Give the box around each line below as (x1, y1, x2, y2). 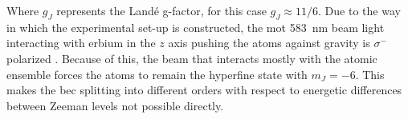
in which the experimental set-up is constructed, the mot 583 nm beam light (6, 18, 385, 35)
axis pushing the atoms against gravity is (168, 34, 370, 51)
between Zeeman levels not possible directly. (6, 97, 224, 113)
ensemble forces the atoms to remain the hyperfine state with (6, 65, 308, 82)
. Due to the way (318, 2, 401, 18)
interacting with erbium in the (6, 34, 156, 51)
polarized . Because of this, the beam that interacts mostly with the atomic (6, 50, 377, 66)
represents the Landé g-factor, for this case (56, 2, 267, 18)
